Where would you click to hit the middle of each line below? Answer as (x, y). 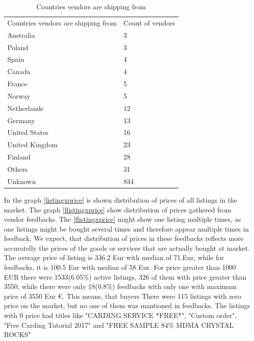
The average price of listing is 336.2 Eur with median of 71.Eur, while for (114, 257)
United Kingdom (33, 144)
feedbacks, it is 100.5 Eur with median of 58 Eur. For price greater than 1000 (120, 267)
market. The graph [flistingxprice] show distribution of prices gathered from (118, 209)
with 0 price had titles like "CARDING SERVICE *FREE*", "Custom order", (120, 315)
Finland (19, 157)
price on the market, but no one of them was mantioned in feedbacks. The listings (127, 305)
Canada (19, 71)
